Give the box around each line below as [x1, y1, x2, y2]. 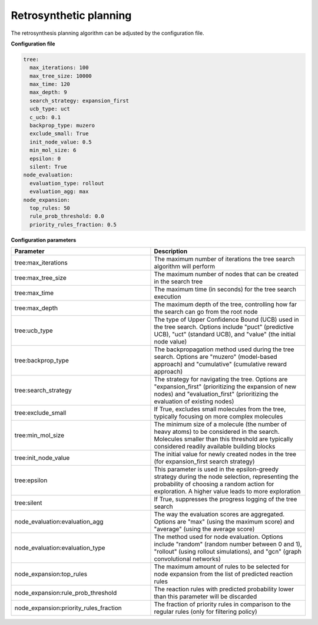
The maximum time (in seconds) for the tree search [154, 285, 297, 293]
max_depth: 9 [29, 89, 67, 96]
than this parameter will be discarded [154, 593, 257, 601]
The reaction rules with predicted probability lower [154, 585, 294, 593]
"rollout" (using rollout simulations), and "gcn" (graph [154, 548, 302, 556]
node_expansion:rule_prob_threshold [14, 589, 117, 597]
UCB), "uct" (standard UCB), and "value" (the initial [154, 331, 296, 339]
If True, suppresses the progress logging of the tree [154, 495, 297, 503]
